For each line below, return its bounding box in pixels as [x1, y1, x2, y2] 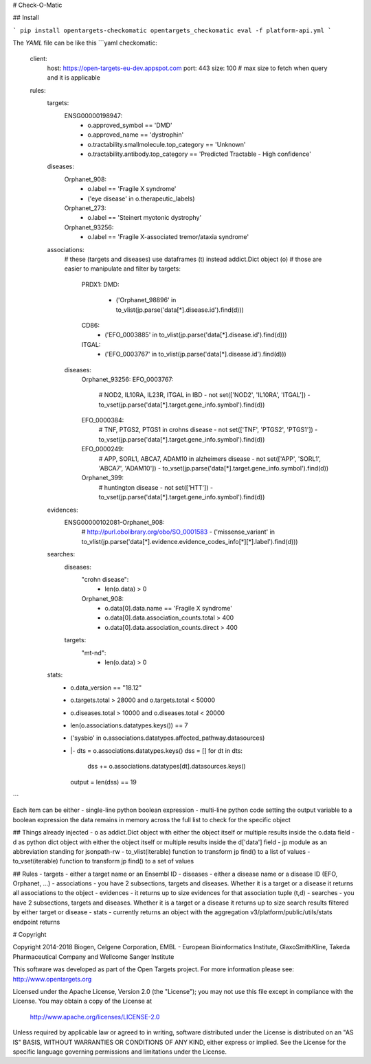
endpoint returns [12, 918, 60, 926]
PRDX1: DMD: [81, 280, 120, 288]
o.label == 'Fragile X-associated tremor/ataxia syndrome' [87, 233, 249, 241]
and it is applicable [47, 73, 101, 82]
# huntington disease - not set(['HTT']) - [98, 483, 213, 491]
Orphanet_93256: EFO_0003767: [81, 375, 175, 383]
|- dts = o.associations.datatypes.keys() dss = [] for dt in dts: [70, 746, 243, 755]
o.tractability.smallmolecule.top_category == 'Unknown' [87, 140, 246, 148]
